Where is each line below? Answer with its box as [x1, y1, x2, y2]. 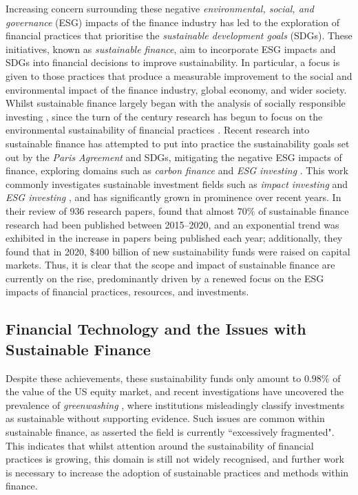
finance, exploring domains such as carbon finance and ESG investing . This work [6, 163, 348, 178]
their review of [6, 203, 67, 218]
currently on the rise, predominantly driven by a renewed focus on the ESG [6, 271, 324, 285]
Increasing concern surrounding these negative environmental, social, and [6, 1, 314, 15]
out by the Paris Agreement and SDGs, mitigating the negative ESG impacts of [6, 149, 342, 164]
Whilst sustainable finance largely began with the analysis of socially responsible [6, 96, 346, 110]
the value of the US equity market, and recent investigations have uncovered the [6, 384, 344, 399]
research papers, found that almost [87, 203, 235, 218]
